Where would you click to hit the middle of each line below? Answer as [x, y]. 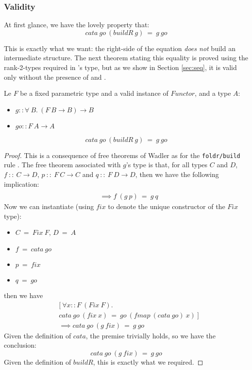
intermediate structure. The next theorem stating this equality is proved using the [126, 58]
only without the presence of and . [55, 77]
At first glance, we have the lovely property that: [77, 25]
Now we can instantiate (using [49, 206]
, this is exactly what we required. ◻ [148, 361]
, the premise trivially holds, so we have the [151, 335]
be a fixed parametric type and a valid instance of [94, 93]
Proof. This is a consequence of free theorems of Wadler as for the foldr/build [122, 155]
